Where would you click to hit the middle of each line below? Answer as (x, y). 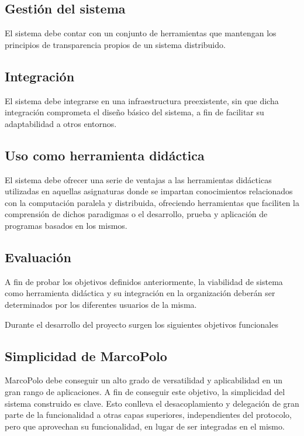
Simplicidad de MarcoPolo (86, 356)
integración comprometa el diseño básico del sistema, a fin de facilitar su (134, 112)
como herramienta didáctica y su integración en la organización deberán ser (140, 293)
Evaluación (38, 257)
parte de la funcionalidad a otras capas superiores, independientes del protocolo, (148, 415)
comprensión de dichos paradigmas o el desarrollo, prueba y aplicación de (136, 214)
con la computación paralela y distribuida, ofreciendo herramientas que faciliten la (152, 202)
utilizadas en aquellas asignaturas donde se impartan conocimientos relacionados (149, 191)
